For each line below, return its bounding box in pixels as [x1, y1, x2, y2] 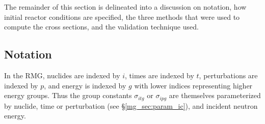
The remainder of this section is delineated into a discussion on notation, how [4, 2, 247, 12]
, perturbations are [199, 70, 258, 80]
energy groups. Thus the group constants [4, 90, 132, 101]
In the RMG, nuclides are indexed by [4, 70, 120, 80]
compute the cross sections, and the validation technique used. [4, 21, 199, 32]
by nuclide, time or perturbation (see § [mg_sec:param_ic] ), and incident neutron [4, 100, 258, 111]
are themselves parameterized [169, 90, 261, 101]
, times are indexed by [125, 70, 194, 80]
